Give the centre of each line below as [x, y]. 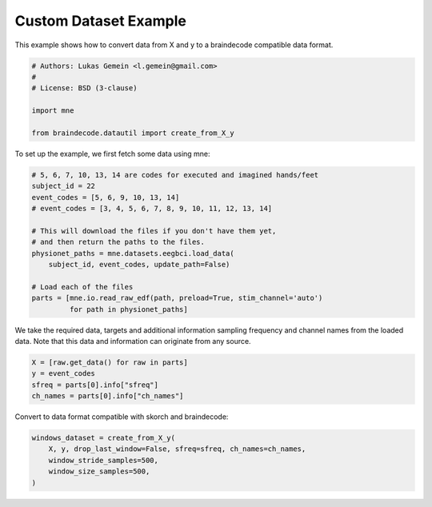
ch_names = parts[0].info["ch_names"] [108, 396]
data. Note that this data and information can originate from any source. [133, 341]
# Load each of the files [82, 287]
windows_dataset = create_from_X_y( [104, 438]
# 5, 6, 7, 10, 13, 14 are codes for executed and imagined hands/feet [175, 175]
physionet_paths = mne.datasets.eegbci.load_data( [133, 253]
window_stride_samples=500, [104, 460]
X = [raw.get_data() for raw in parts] [110, 362]
